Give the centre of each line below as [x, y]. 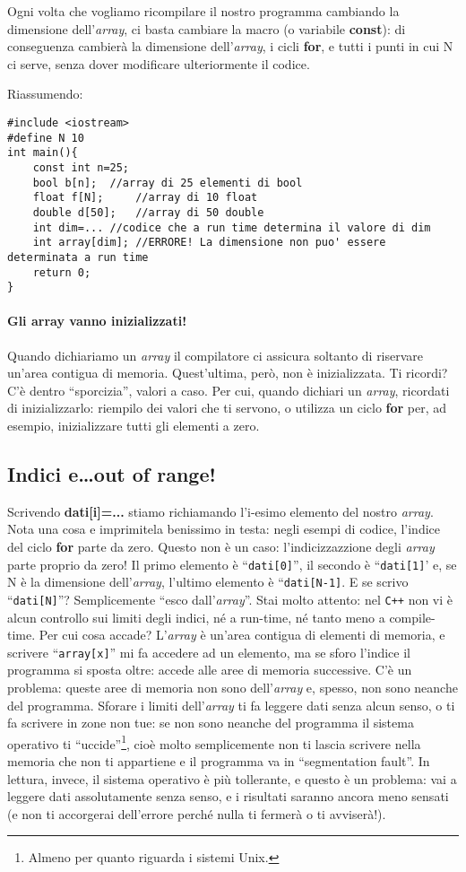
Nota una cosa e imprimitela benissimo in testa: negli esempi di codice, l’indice [224, 529]
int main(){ [43, 153]
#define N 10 [46, 138]
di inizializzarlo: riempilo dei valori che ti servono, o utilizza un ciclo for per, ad [227, 408]
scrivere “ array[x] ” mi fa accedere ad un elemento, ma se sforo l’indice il [209, 652]
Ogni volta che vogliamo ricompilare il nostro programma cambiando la [203, 11]
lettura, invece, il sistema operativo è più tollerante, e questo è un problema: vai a [232, 778]
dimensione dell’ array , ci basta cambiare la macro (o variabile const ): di [207, 28]
